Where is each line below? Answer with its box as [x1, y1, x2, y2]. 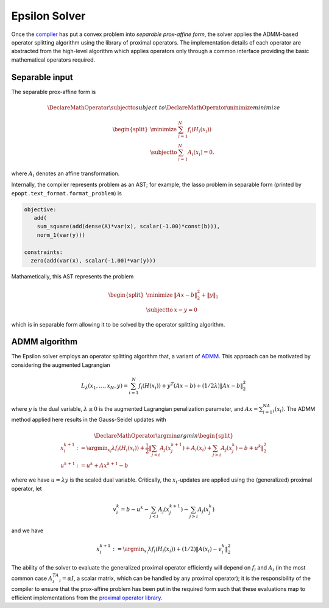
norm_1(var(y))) [37, 231, 85, 238]
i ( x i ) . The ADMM [272, 405, 316, 414]
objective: [24, 206, 57, 213]
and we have [11, 527, 44, 534]
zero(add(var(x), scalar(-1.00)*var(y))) [30, 257, 157, 264]
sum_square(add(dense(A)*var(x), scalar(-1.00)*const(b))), [37, 223, 221, 230]
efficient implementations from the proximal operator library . [11, 594, 163, 601]
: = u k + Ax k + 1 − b [76, 461, 129, 469]
